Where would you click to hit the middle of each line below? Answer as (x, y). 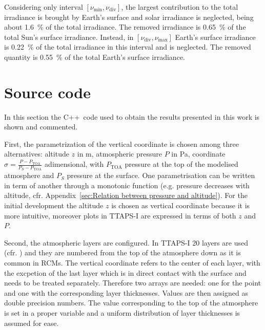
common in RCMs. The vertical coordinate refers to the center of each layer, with (132, 263)
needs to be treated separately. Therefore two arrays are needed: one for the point (133, 283)
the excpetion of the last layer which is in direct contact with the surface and (125, 272)
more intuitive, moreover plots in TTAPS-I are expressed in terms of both (120, 215)
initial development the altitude (54, 205)
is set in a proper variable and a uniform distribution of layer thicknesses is (122, 313)
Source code (47, 92)
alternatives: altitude (37, 154)
